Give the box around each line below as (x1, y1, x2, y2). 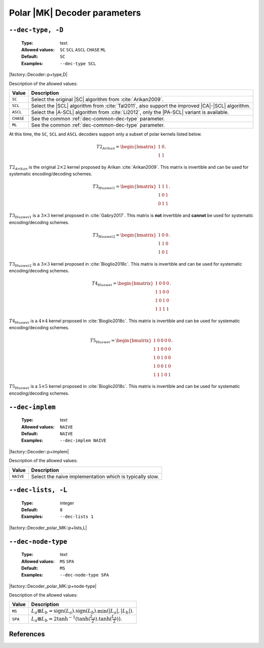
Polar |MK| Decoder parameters (9, 7, 141, 18)
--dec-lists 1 (60, 514, 94, 519)
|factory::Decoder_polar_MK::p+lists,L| (9, 525, 88, 531)
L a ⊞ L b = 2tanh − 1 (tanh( (31, 614, 90, 623)
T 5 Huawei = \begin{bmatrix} (89, 337, 152, 344)
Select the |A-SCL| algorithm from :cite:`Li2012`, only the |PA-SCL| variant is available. (31, 109, 229, 115)
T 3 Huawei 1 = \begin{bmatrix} (92, 184, 156, 191)
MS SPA (60, 559, 74, 564)
